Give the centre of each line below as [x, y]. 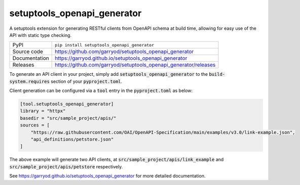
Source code [28, 52]
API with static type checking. [41, 35]
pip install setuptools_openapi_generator [105, 45]
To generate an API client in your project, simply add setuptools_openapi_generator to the [108, 74]
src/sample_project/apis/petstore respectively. [66, 166]
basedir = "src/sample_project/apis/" [68, 118]
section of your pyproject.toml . [87, 81]
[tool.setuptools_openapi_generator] [67, 104]
